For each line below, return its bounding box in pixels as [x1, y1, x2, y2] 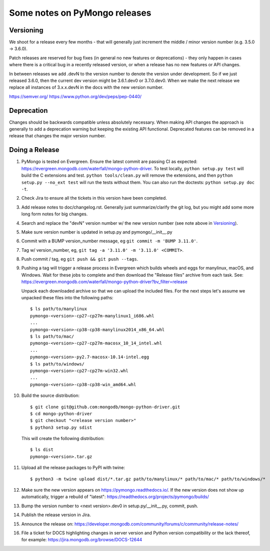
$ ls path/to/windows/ [30, 361, 85, 367]
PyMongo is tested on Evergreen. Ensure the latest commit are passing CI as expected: [21, 158, 198, 164]
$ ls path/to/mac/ [30, 334, 75, 339]
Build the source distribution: [21, 393, 80, 398]
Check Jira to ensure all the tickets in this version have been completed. [21, 195, 167, 201]
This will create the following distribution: [21, 436, 105, 442]
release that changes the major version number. [9, 133, 106, 139]
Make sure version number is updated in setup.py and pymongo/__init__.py [21, 229, 173, 235]
